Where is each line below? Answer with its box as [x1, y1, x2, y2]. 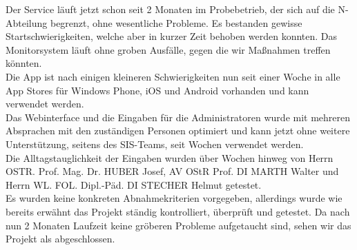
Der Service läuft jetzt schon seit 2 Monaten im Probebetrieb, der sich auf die [6, 2, 335, 16]
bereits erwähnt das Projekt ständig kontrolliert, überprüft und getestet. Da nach [6, 204, 350, 218]
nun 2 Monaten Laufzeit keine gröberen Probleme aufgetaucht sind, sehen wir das [6, 218, 351, 232]
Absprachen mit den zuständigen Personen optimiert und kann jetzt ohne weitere [6, 123, 350, 138]
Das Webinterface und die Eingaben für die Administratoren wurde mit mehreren [6, 110, 351, 124]
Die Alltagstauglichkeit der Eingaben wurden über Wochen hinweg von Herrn [6, 150, 334, 165]
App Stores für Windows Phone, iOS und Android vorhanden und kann [6, 83, 309, 97]
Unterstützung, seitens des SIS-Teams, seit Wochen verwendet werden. [6, 136, 304, 151]
